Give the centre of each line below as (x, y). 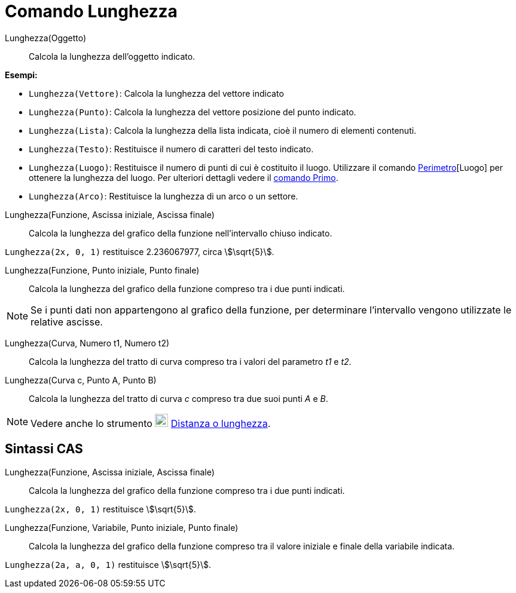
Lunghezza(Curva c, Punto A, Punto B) (81, 380)
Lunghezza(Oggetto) (46, 38)
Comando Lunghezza (91, 11)
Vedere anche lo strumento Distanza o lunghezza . (151, 423)
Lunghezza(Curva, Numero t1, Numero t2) (87, 343)
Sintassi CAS (44, 449)
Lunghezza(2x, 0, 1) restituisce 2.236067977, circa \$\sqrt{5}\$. (140, 251)
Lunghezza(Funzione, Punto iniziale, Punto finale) (102, 270)
